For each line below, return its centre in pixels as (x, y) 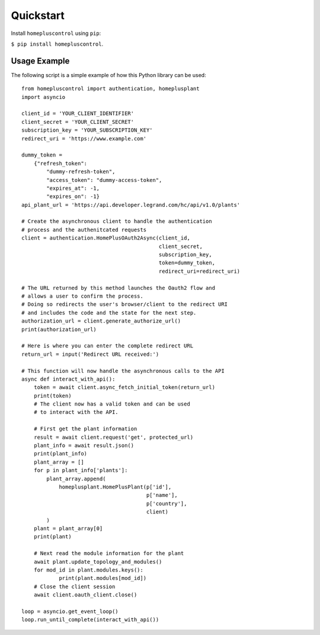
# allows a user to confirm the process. (82, 296)
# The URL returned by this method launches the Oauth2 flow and (119, 288)
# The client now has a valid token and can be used (112, 404)
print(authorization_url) (59, 329)
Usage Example (40, 61)
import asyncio (44, 97)
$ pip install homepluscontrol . (57, 44)
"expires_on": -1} (73, 197)
